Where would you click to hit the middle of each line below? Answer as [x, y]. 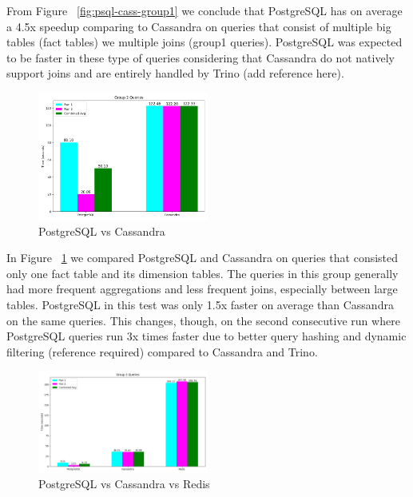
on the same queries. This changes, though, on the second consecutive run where [203, 320]
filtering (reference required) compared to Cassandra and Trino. [162, 351]
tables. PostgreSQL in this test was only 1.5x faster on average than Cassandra [200, 304]
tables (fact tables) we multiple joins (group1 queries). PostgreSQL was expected [205, 42]
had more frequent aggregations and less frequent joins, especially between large [202, 289]
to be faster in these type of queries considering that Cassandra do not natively [201, 57]
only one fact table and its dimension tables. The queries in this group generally [203, 273]
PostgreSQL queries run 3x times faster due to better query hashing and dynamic [206, 336]
